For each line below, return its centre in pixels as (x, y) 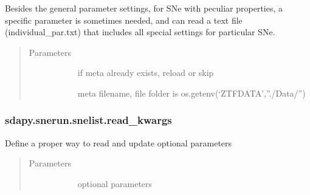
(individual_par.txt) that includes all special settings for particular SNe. (140, 32)
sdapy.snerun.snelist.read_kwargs (88, 120)
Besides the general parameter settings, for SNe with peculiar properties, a (144, 8)
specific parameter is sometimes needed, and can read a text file (124, 20)
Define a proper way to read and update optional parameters (119, 142)
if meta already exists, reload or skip (146, 73)
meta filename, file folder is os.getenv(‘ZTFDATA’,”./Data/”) (191, 93)
